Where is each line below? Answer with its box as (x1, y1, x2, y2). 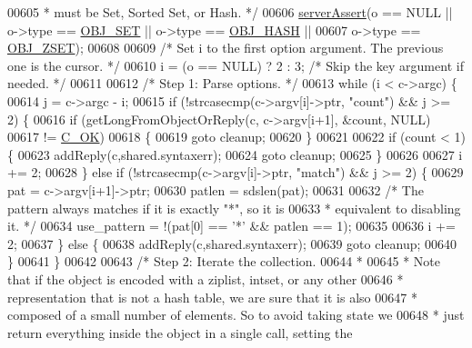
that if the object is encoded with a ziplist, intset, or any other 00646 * (7, 269, 404, 288)
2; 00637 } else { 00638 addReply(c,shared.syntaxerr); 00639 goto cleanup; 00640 (7, 234, 457, 253)
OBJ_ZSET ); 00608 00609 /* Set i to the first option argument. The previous (7, 38, 444, 57)
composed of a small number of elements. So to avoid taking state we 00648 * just (7, 305, 465, 324)
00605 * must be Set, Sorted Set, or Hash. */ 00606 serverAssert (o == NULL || (7, 3, 453, 21)
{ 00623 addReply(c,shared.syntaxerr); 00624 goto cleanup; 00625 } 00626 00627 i (7, 144, 463, 164)
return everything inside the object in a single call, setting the (7, 323, 353, 342)
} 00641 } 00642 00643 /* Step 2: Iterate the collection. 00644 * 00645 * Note (7, 252, 440, 271)
